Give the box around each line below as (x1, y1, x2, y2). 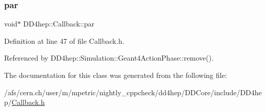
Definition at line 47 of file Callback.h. (4, 35, 125, 46)
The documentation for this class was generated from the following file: (4, 70, 227, 80)
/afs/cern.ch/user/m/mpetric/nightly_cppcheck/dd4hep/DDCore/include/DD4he (4, 87, 262, 97)
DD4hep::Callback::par (23, 18, 95, 29)
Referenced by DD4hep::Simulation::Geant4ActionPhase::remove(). (4, 52, 214, 63)
